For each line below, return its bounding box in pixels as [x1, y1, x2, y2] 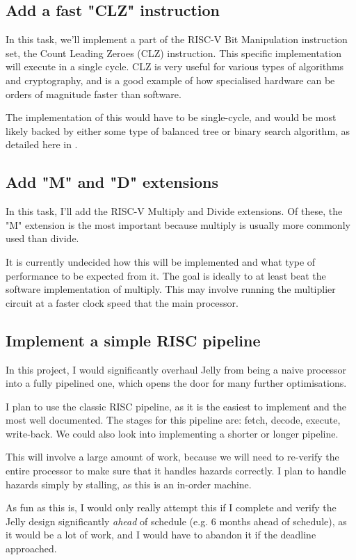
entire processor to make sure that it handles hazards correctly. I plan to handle [6, 463, 346, 478]
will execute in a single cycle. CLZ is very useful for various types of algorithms [6, 59, 344, 74]
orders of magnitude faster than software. [6, 86, 181, 101]
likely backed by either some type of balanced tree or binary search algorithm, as [6, 123, 350, 138]
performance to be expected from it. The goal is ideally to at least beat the [6, 268, 326, 282]
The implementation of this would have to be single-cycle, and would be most [6, 110, 337, 125]
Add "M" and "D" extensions [6, 171, 218, 193]
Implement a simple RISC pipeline [6, 329, 261, 351]
